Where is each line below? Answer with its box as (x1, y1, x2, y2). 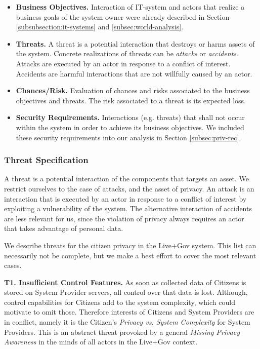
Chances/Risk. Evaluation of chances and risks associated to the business (16, 85, 250, 96)
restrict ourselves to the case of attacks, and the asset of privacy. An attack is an (4, 183, 254, 193)
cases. (4, 260, 22, 270)
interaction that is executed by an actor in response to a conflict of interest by (4, 193, 247, 204)
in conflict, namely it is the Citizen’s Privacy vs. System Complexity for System (4, 317, 250, 327)
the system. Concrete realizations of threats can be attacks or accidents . (16, 48, 238, 59)
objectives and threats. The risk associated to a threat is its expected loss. (16, 95, 246, 105)
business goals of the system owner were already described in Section (16, 11, 230, 22)
